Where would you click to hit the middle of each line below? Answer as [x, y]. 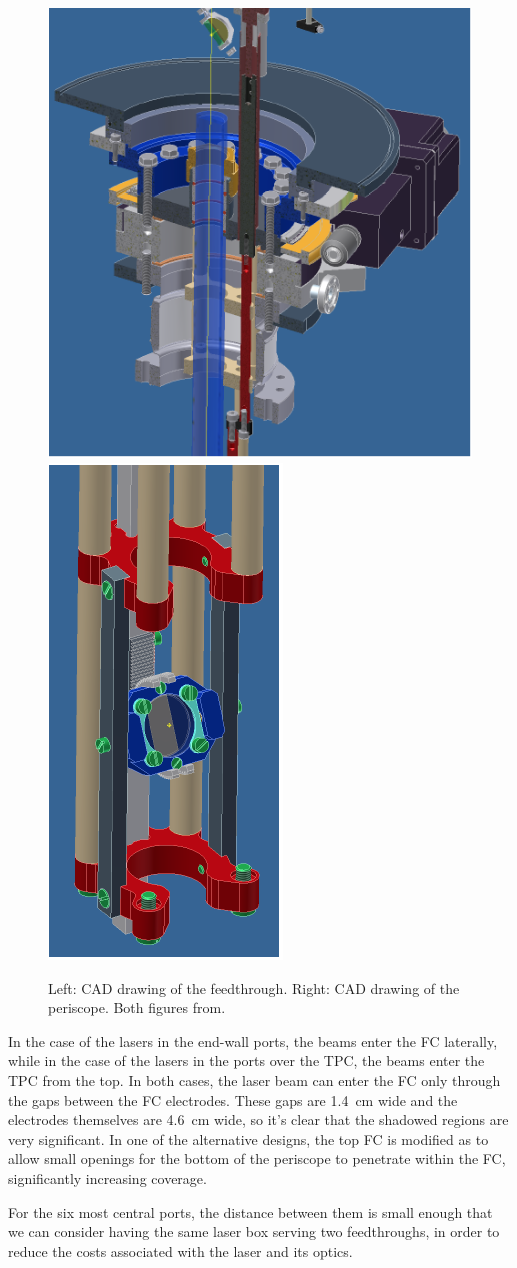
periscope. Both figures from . [137, 1007]
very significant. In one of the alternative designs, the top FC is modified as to [248, 1138]
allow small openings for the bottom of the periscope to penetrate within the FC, [257, 1158]
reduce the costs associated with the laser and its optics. [180, 1250]
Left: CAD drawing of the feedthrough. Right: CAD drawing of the [254, 987]
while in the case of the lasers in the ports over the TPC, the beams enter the [246, 1060]
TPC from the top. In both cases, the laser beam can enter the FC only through [254, 1080]
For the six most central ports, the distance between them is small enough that [250, 1211]
